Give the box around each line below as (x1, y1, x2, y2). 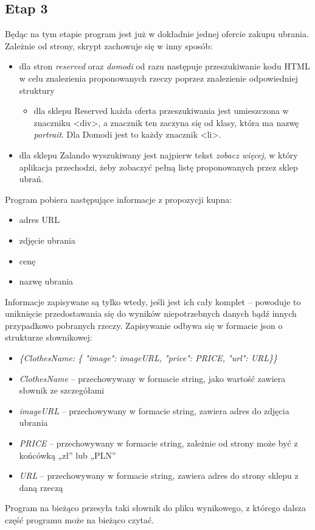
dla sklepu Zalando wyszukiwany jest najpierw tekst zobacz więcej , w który (19, 148, 298, 161)
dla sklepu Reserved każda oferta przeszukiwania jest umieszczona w (33, 104, 289, 117)
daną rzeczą (19, 481, 63, 493)
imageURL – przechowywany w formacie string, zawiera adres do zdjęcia (19, 404, 289, 417)
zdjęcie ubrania (19, 233, 76, 246)
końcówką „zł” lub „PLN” (19, 448, 116, 461)
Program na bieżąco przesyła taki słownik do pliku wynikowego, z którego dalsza (5, 501, 306, 514)
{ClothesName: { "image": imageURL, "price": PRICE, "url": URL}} (19, 352, 278, 364)
